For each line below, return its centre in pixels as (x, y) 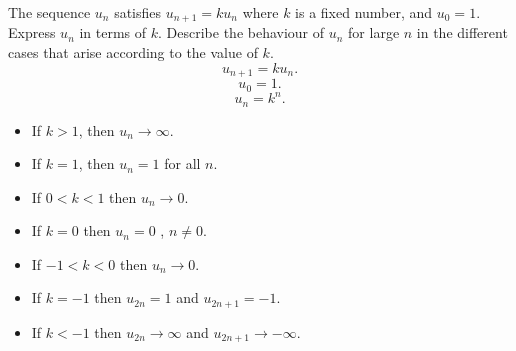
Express (32, 32)
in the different (462, 32)
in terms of (113, 32)
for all (182, 163)
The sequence (49, 12)
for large (374, 32)
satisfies (138, 12)
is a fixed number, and (364, 12)
